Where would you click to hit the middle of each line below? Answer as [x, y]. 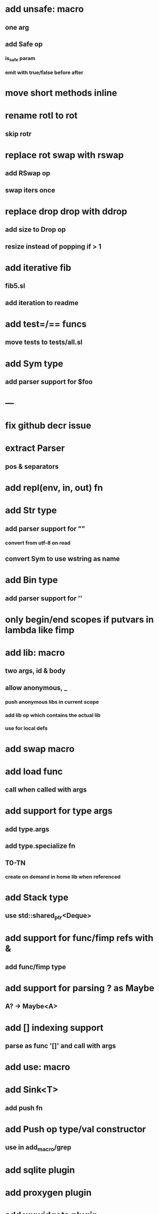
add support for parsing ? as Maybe [80, 988]
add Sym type [34, 364]
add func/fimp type [36, 967]
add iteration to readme [42, 303]
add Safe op [24, 44]
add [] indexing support [54, 1028]
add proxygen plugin [48, 1192]
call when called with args [46, 790]
